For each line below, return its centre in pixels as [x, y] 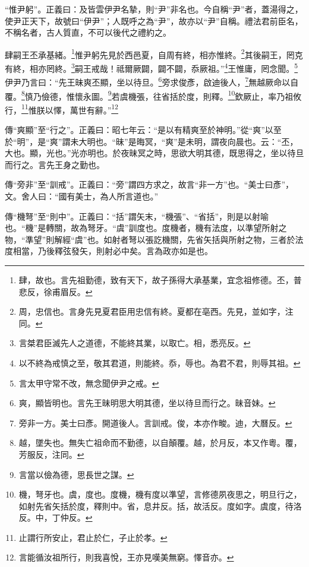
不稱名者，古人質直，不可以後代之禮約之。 [88, 32]
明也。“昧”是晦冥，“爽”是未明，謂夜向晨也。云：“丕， [193, 141]
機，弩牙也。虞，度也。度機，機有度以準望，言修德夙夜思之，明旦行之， [160, 494]
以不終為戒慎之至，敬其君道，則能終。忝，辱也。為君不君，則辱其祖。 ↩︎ [160, 362]
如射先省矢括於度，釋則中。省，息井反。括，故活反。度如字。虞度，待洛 [160, 506]
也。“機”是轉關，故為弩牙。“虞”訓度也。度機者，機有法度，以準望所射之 [146, 228]
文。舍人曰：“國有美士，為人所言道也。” [82, 196]
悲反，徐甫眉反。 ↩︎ [56, 291]
